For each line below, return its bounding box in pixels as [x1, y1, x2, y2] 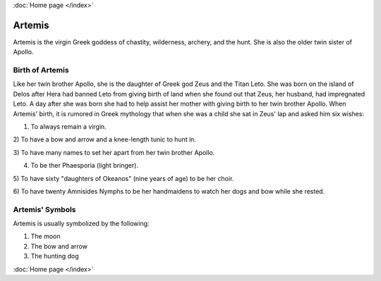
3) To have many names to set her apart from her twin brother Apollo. [13, 148, 215, 156]
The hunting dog [30, 252, 79, 261]
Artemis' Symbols [13, 204, 77, 214]
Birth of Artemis [13, 65, 70, 75]
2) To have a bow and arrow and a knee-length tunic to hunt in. [13, 135, 197, 144]
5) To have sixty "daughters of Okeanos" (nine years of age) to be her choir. [13, 174, 234, 182]
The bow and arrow [30, 242, 88, 250]
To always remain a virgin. [30, 123, 107, 130]
